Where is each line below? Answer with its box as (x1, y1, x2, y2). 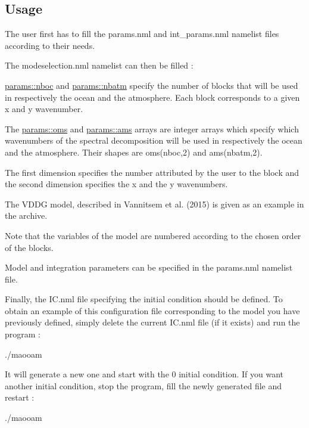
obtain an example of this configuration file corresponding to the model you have (5, 304, 300, 317)
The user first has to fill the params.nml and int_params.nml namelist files (5, 27, 279, 40)
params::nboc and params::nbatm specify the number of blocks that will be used (5, 79, 298, 91)
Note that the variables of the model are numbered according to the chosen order (5, 229, 301, 241)
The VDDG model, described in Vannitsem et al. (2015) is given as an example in (5, 197, 304, 210)
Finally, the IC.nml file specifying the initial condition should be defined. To (5, 293, 283, 305)
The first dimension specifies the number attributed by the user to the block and (5, 166, 299, 178)
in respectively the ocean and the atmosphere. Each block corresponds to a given (5, 91, 300, 103)
